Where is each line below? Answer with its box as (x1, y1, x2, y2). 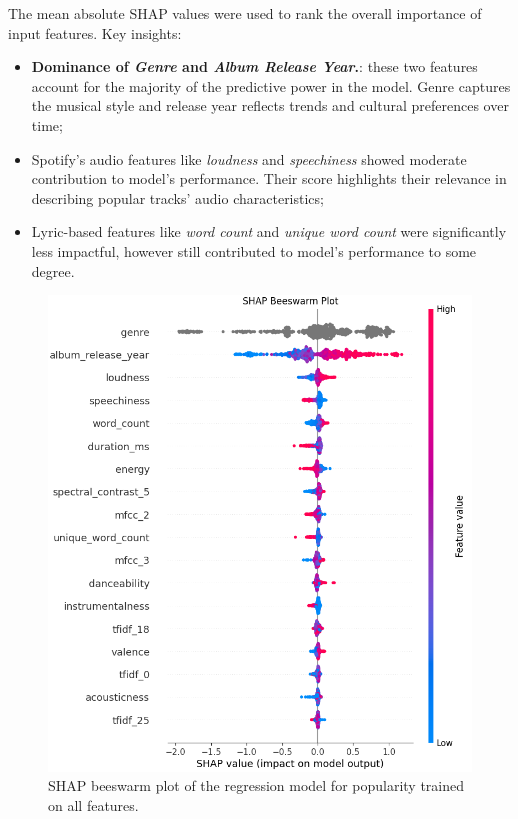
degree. (31, 260, 75, 281)
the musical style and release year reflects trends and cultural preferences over (31, 95, 509, 116)
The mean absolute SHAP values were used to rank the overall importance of (8, 3, 482, 23)
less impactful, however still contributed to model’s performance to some (31, 240, 477, 261)
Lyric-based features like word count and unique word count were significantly (31, 221, 507, 242)
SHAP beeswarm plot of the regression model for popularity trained (48, 775, 465, 796)
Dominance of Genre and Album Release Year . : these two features (31, 56, 478, 77)
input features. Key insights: (8, 22, 182, 43)
